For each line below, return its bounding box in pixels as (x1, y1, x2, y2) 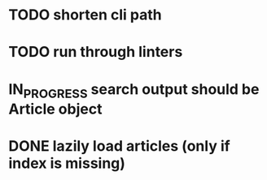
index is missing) (8, 154, 126, 173)
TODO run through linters (8, 43, 183, 62)
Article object (8, 100, 103, 118)
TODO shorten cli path (8, 6, 162, 24)
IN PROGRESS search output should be (8, 79, 260, 101)
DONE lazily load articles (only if (8, 137, 230, 156)
